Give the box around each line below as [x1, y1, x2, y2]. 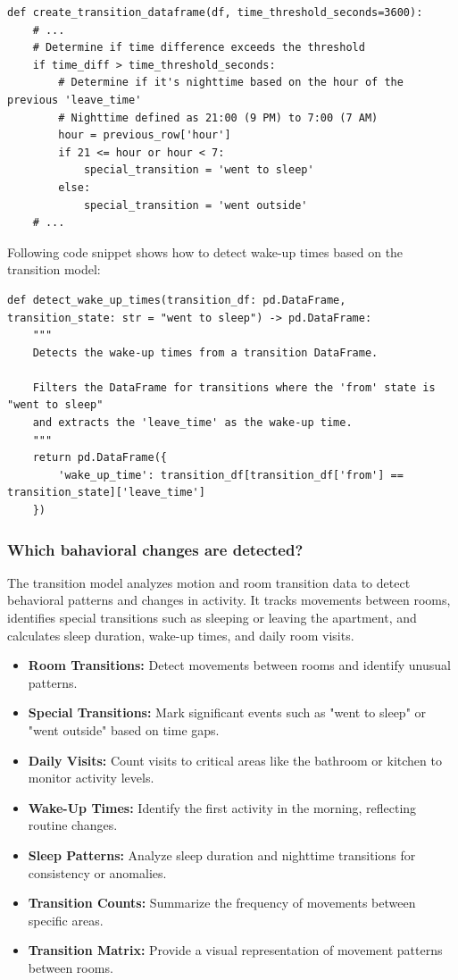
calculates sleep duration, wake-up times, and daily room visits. [7, 625, 354, 644]
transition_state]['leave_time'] [7, 486, 205, 499]
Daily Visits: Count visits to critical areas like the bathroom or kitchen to [28, 750, 442, 769]
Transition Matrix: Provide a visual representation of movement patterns [28, 941, 443, 959]
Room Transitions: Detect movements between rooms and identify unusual [28, 656, 451, 674]
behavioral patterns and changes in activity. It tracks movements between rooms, [7, 591, 451, 609]
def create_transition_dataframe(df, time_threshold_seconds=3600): [7, 6, 423, 19]
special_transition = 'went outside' [83, 198, 308, 212]
